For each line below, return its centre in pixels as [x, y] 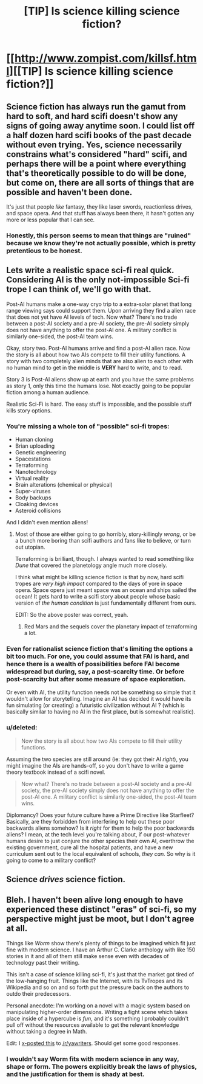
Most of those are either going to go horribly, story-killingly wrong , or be [105, 534]
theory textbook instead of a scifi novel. [56, 772]
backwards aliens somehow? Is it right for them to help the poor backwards [101, 828]
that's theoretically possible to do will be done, [96, 173]
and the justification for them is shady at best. [75, 1074]
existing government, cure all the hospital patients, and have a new [90, 847]
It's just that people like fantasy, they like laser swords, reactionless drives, [99, 207]
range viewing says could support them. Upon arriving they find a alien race [101, 310]
